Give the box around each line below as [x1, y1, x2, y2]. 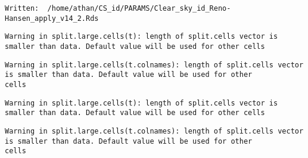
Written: [5, 4, 39, 13]
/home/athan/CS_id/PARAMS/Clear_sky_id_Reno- [47, 4, 231, 13]
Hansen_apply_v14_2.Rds [5, 14, 99, 23]
